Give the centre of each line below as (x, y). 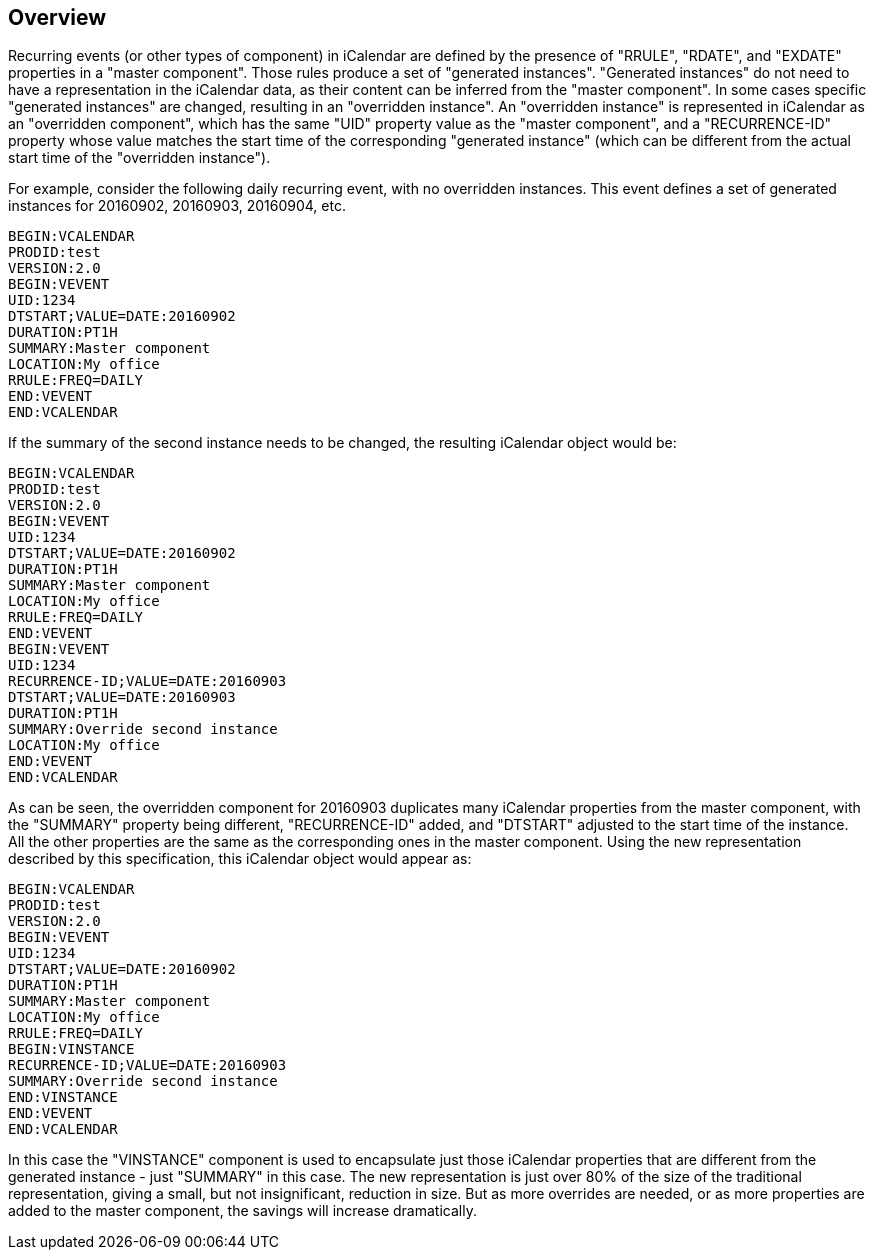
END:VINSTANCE (63, 1097)
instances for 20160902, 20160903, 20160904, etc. (177, 206)
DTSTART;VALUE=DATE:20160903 (122, 697)
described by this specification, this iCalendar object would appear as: (240, 859)
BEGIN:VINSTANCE (71, 1049)
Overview (57, 17)
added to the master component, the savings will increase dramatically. (242, 1211)
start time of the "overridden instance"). (139, 158)
